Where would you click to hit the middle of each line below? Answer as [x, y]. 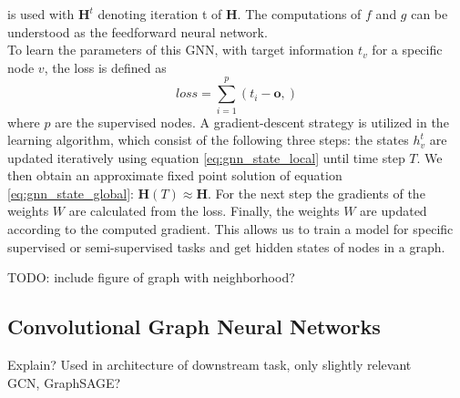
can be [429, 14]
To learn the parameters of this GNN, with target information [181, 50]
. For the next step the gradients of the [317, 193]
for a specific [407, 50]
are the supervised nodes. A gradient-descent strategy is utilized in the [252, 122]
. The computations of [299, 14]
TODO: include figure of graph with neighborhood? [151, 277]
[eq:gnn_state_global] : [71, 193]
